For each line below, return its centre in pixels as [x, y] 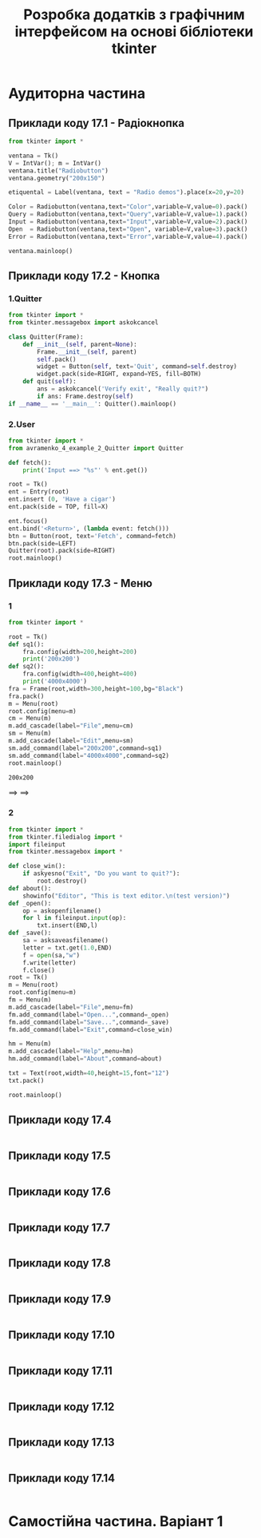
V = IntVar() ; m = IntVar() [55, 163]
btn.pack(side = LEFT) [43, 543]
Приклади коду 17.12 [61, 1407]
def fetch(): [30, 462]
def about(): [30, 888]
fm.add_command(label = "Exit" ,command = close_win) [91, 1029]
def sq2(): [26, 667]
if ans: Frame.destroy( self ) [85, 396]
